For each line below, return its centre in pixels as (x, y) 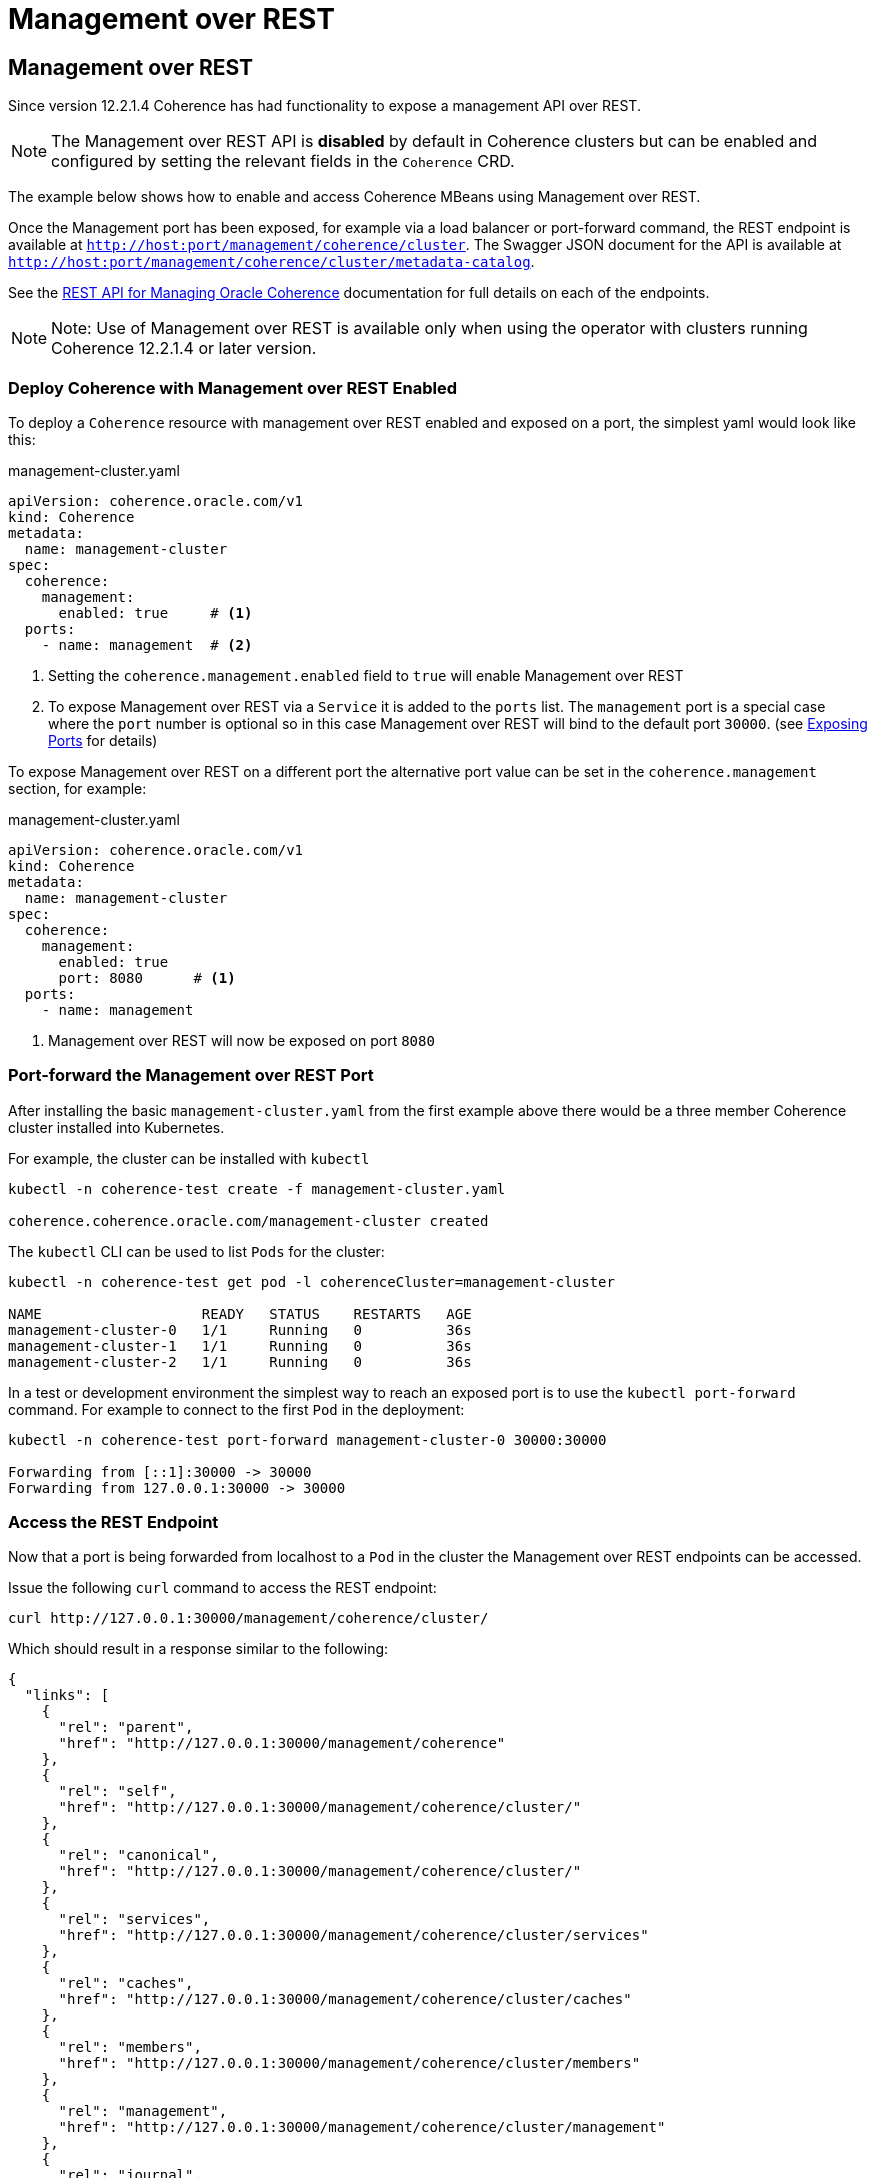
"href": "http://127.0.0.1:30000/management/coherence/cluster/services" (353, 1935)
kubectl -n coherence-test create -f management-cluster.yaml (257, 1188)
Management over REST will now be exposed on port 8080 (241, 1040)
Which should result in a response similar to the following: (198, 1649)
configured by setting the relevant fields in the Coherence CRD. (283, 161)
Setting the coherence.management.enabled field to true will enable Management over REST (366, 675)
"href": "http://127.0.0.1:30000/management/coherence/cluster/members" (349, 2063)
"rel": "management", (143, 2111)
